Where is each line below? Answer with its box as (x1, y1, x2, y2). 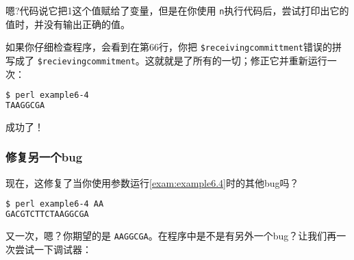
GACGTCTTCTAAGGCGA (5, 209, 89, 220)
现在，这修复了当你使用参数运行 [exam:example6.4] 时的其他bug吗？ (5, 175, 299, 190)
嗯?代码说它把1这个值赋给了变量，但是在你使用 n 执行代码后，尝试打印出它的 (5, 3, 349, 17)
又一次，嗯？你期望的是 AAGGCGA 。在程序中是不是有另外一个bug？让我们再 (5, 229, 337, 243)
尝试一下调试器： (14, 242, 92, 256)
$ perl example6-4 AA (5, 199, 104, 209)
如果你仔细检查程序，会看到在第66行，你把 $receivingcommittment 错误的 (5, 40, 333, 54)
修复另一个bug (5, 148, 83, 166)
